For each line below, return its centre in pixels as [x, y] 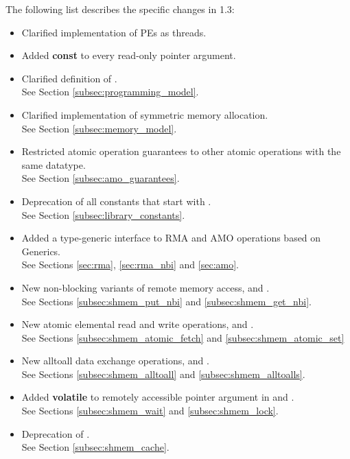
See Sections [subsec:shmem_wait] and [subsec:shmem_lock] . [150, 411]
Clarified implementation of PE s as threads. [114, 32]
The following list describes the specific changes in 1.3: [120, 9]
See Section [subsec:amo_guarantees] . [101, 178]
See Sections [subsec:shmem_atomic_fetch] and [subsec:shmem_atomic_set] [183, 337]
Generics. [41, 251]
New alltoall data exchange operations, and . [115, 361]
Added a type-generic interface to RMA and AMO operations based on [171, 238]
